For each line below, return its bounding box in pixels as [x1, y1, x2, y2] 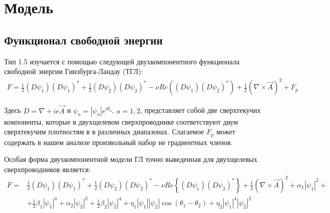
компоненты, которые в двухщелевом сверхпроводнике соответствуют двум [4, 116, 238, 127]
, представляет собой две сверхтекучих [140, 105, 261, 115]
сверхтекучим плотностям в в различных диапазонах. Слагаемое [4, 126, 204, 137]
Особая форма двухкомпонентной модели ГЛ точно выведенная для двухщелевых [4, 154, 257, 164]
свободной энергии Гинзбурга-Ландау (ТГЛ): [4, 66, 143, 77]
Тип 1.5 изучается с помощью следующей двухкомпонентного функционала [4, 56, 240, 66]
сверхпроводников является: [4, 163, 91, 174]
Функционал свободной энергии [4, 32, 163, 48]
